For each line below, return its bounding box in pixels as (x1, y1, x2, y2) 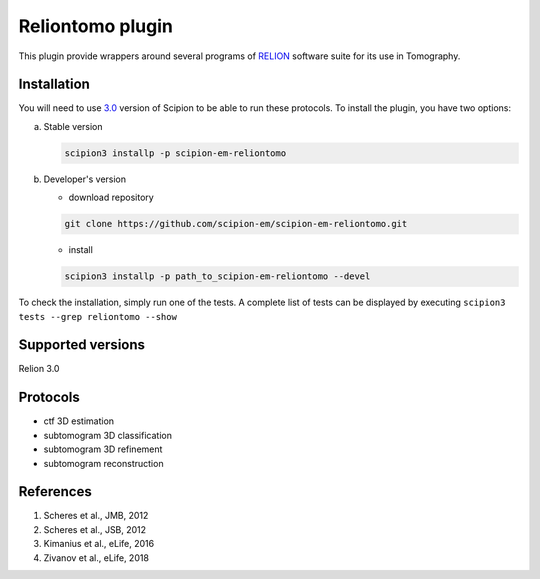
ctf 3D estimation (43, 415, 115, 427)
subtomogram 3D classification (43, 429, 172, 441)
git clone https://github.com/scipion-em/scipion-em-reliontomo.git (64, 218, 408, 230)
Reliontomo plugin (18, 15, 174, 37)
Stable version (43, 120, 104, 132)
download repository (68, 191, 154, 204)
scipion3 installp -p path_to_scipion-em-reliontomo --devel (64, 271, 371, 282)
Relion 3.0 (18, 363, 60, 375)
